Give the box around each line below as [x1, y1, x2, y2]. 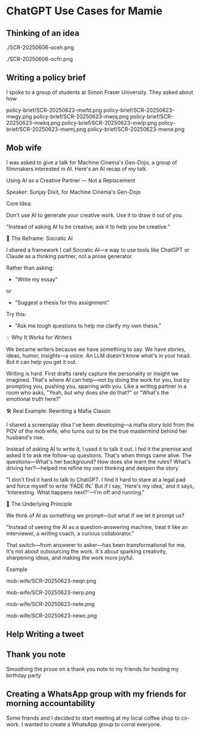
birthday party [6, 671, 42, 679]
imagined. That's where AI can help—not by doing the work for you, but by [6, 376, 190, 383]
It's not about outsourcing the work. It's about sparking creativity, [6, 548, 167, 555]
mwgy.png [6, 112, 32, 120]
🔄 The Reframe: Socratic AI [6, 234, 73, 241]
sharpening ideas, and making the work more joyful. [6, 554, 134, 561]
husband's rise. [6, 433, 45, 441]
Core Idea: [6, 200, 32, 207]
